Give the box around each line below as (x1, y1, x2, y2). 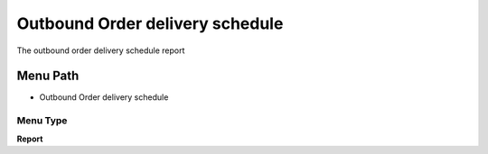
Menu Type (16, 114, 68, 127)
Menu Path (16, 68, 80, 84)
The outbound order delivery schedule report (16, 45, 185, 56)
